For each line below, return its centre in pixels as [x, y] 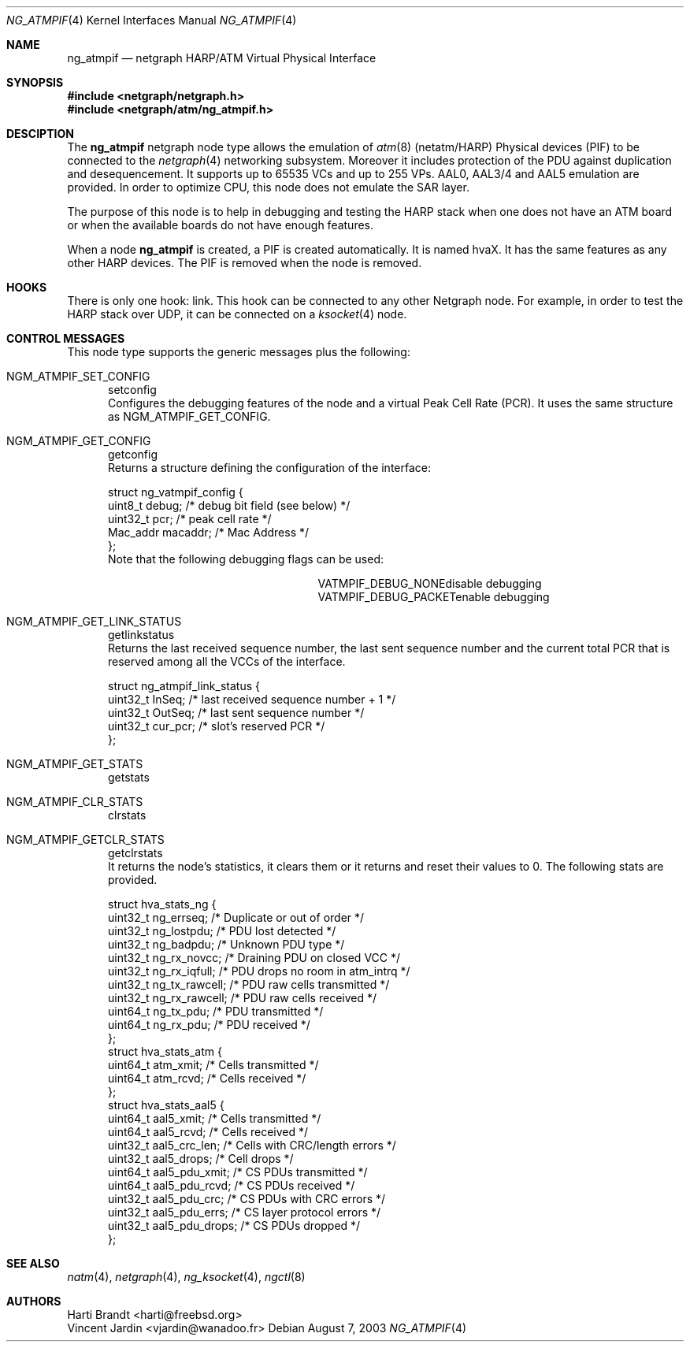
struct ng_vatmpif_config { [176, 492]
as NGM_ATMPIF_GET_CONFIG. [189, 416]
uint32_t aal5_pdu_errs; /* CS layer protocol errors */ [245, 1212]
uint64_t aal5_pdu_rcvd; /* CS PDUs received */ [232, 1185]
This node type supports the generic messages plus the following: [239, 352]
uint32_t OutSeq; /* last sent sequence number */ [236, 713]
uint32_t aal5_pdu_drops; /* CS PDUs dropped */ [234, 1225]
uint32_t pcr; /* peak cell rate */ [190, 519]
